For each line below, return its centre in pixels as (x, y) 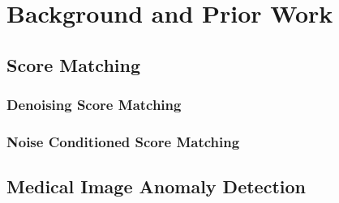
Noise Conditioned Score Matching (123, 141)
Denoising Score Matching (94, 105)
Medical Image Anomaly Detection (156, 186)
